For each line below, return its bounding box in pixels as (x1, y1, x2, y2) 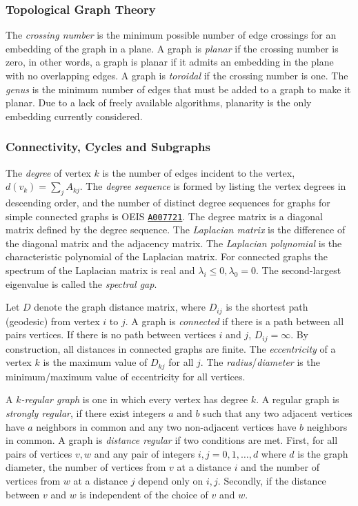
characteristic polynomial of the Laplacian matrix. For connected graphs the (6, 249, 328, 264)
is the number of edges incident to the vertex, (102, 165, 295, 179)
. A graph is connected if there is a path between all (125, 313, 344, 328)
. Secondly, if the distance (217, 473, 326, 487)
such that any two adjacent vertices (203, 405, 352, 420)
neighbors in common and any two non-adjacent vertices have (36, 419, 297, 434)
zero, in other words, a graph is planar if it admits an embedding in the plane (6, 55, 334, 69)
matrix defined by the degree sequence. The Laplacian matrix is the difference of (6, 222, 346, 237)
